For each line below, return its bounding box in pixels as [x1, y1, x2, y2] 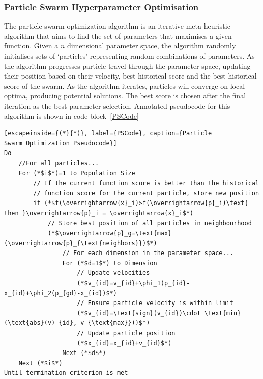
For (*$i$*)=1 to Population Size [18, 169, 135, 177]
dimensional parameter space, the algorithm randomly [67, 40, 236, 51]
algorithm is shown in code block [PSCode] [4, 110, 139, 121]
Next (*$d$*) [62, 349, 106, 357]
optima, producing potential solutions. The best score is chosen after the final [4, 90, 246, 101]
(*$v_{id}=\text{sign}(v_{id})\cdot [77, 309, 201, 317]
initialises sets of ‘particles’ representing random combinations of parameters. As [4, 50, 255, 61]
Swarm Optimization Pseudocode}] [4, 139, 117, 147]
